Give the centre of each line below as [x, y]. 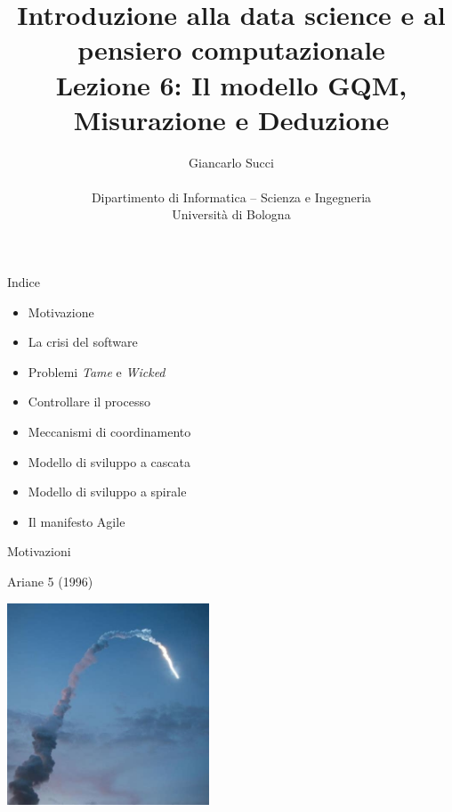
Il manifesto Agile [77, 521]
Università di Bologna [231, 214]
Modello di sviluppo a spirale [107, 492]
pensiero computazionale [231, 49]
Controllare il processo [89, 402]
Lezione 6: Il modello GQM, [231, 84]
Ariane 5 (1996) [50, 581]
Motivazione [61, 312]
